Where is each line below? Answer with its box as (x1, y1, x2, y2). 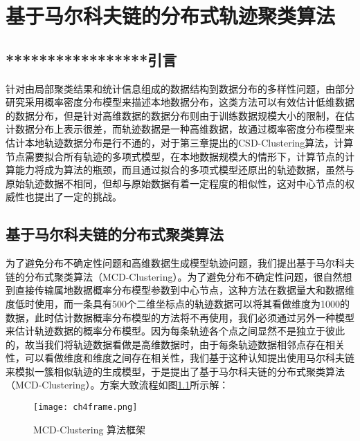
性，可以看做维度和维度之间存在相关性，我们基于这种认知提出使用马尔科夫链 (6, 350, 354, 365)
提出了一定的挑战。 (34, 189, 122, 204)
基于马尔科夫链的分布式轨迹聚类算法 (6, 1, 336, 30)
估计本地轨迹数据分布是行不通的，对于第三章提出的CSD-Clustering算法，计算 (6, 135, 354, 149)
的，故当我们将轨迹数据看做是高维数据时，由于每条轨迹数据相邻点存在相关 (6, 337, 345, 351)
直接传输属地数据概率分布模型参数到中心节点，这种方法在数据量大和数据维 (15, 283, 354, 297)
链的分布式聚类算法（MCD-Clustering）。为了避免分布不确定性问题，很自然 (6, 269, 343, 283)
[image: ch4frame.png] (33, 402, 138, 413)
